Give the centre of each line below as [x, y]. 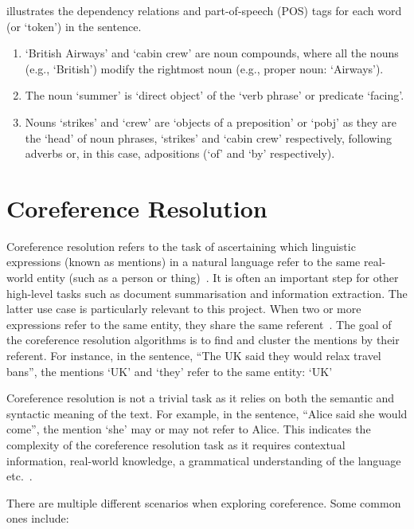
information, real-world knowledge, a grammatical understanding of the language [204, 460]
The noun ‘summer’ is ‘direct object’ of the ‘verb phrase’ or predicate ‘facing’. [215, 95]
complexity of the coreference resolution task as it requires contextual [176, 445]
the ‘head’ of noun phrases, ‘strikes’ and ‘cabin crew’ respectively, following [209, 137]
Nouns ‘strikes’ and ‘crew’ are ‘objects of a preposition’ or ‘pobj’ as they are [211, 121]
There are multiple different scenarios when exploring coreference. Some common [204, 502]
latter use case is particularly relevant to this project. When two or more [184, 309]
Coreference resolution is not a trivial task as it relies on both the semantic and [201, 398]
